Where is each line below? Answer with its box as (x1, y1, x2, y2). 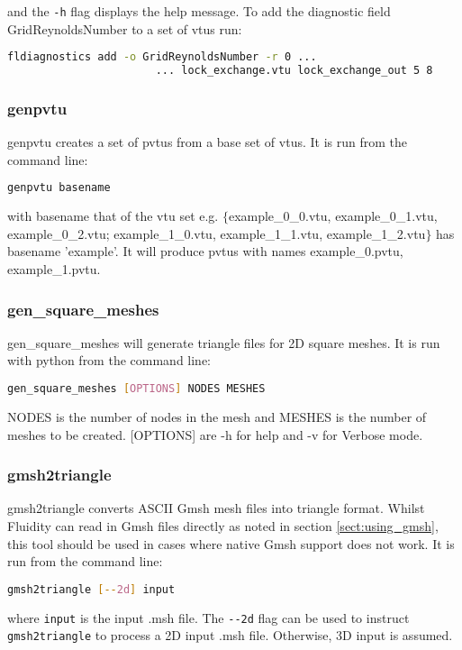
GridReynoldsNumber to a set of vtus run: (7, 19, 242, 38)
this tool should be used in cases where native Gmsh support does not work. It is (7, 534, 455, 553)
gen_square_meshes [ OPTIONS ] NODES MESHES (7, 382, 266, 396)
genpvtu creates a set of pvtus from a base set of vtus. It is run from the (7, 133, 407, 151)
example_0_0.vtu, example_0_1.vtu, (228, 206, 438, 225)
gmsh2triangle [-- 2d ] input (7, 582, 176, 596)
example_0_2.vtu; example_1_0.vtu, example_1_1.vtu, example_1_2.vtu (7, 224, 426, 243)
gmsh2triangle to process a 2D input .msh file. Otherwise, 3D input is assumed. (7, 626, 453, 645)
